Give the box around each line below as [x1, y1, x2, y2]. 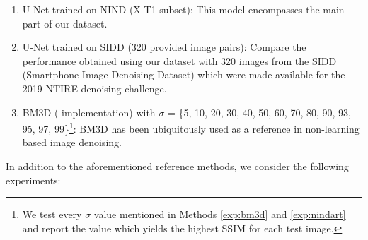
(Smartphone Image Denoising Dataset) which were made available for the [22, 67, 345, 82]
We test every [22, 207, 82, 222]
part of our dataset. [22, 16, 108, 30]
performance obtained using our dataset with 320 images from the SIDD [22, 53, 337, 68]
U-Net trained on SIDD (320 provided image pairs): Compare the [22, 40, 306, 54]
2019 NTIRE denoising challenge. [22, 80, 167, 95]
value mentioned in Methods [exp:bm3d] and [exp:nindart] [93, 207, 346, 222]
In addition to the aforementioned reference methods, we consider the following [6, 159, 349, 173]
